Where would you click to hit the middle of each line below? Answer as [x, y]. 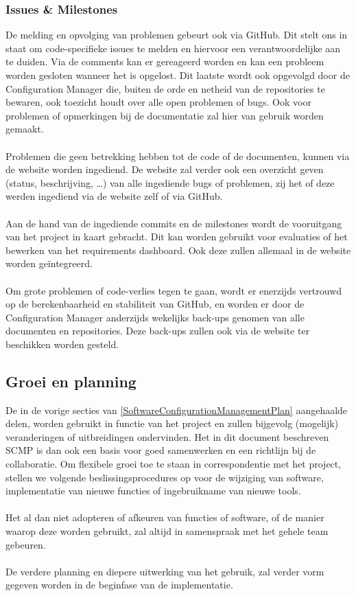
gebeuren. [26, 544]
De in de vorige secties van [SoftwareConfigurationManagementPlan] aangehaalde [177, 410]
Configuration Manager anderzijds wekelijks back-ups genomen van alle [155, 317]
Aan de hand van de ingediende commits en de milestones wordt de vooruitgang [174, 223]
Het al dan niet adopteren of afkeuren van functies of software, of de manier [165, 517]
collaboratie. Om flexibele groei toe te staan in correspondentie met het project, [174, 464]
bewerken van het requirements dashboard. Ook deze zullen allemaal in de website [178, 250]
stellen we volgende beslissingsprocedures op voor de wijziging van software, [165, 477]
